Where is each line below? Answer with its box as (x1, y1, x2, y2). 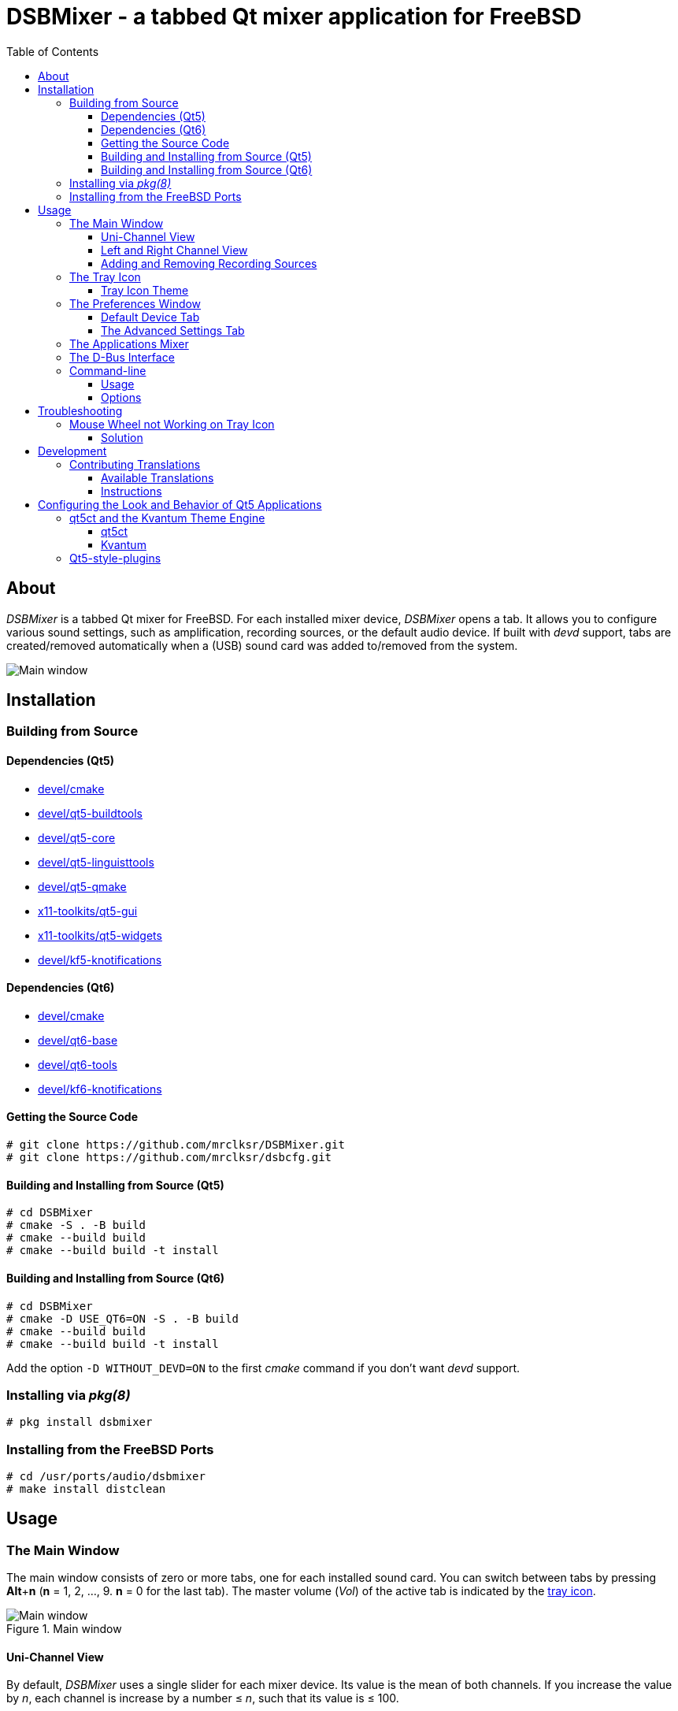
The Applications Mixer (69, 336, 189, 351)
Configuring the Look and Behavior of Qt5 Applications (38, 497, 322, 511)
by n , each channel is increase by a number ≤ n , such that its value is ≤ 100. (6, 1691, 399, 1705)
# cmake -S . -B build (6, 1219, 146, 1232)
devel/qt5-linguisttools (38, 855, 154, 869)
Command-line (69, 363, 146, 377)
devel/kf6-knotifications (38, 1082, 162, 1096)
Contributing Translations (69, 457, 201, 471)
